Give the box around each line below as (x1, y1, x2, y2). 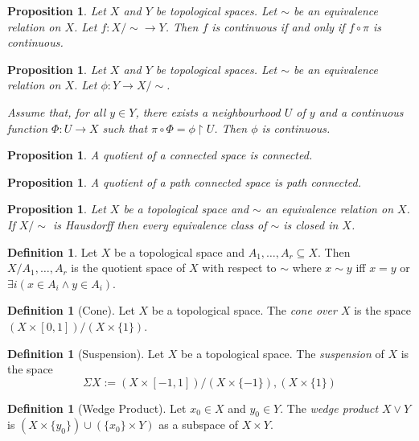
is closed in (283, 216, 339, 233)
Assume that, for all (7, 103, 106, 120)
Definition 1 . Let (7, 243, 98, 260)
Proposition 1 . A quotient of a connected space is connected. (7, 146, 313, 163)
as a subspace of (158, 416, 238, 433)
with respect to (202, 259, 277, 276)
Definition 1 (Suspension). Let (7, 344, 165, 361)
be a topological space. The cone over (151, 302, 337, 319)
